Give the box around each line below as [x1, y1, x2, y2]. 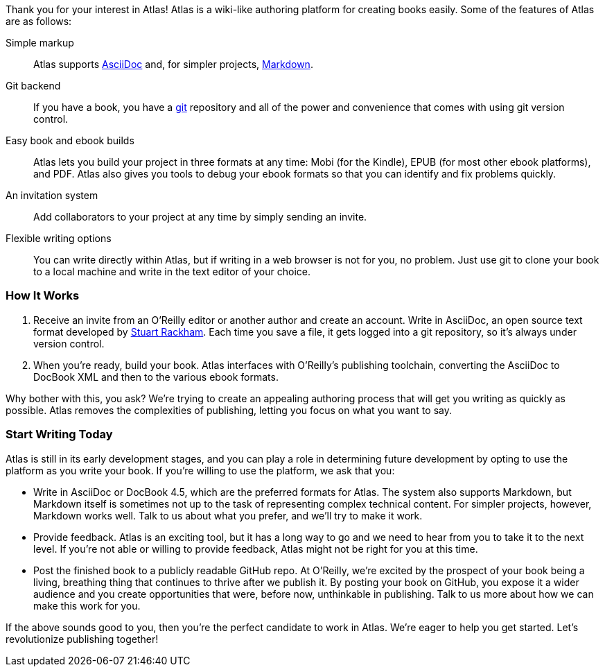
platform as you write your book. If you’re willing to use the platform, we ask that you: [6, 464, 395, 476]
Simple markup [6, 37, 74, 49]
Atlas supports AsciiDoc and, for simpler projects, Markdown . [33, 58, 313, 70]
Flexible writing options [6, 232, 112, 244]
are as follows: [6, 15, 72, 27]
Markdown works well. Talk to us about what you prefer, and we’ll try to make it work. [33, 509, 423, 522]
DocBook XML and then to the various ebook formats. [33, 370, 279, 383]
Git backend [6, 80, 61, 92]
